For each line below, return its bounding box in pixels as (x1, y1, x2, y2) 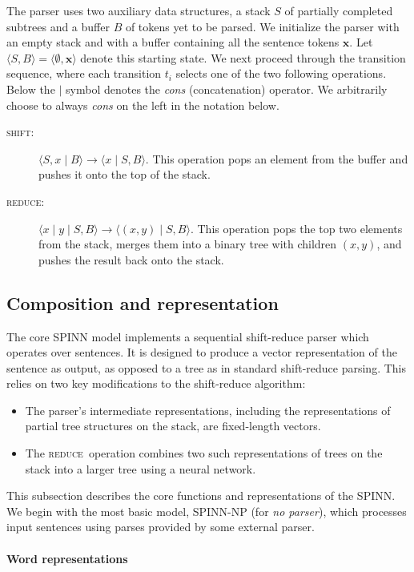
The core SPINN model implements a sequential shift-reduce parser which (6, 328, 369, 344)
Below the (6, 80, 55, 97)
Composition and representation (6, 290, 279, 315)
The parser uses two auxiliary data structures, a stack (6, 2, 271, 18)
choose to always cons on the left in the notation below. (6, 96, 279, 113)
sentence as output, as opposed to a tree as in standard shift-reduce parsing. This (6, 359, 406, 376)
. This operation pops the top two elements (190, 220, 403, 236)
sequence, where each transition (6, 65, 162, 82)
